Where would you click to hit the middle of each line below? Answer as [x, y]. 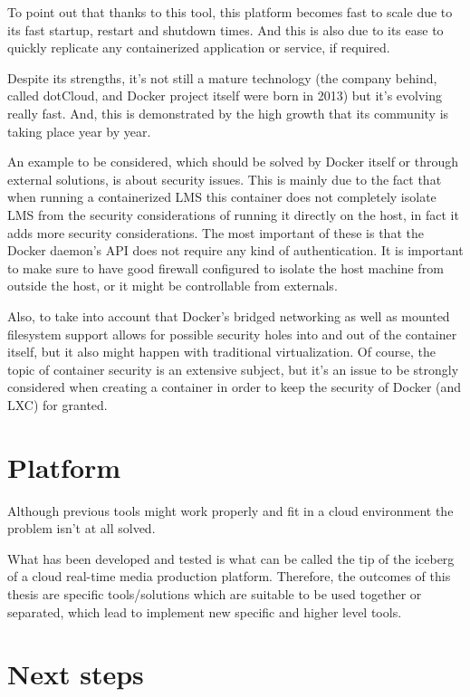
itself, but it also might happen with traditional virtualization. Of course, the [221, 352]
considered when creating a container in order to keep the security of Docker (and [235, 387]
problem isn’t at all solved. [82, 528]
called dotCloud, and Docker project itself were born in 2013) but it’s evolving [225, 95]
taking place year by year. [79, 131]
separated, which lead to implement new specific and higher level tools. [205, 611]
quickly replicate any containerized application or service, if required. [199, 48]
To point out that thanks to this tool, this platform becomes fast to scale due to [230, 12]
